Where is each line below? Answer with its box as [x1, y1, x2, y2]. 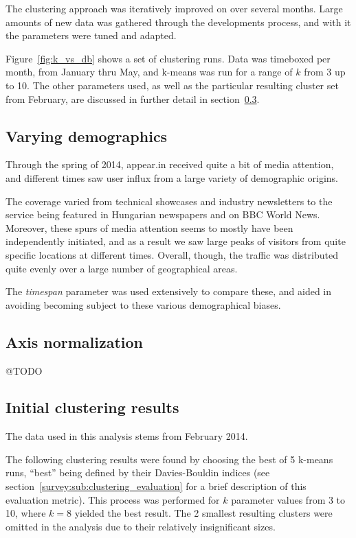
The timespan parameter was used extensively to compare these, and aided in [5, 284, 332, 299]
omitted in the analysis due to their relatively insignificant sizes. [5, 519, 276, 533]
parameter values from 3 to [231, 492, 346, 506]
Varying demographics [5, 125, 168, 146]
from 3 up [304, 65, 346, 79]
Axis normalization [5, 331, 144, 352]
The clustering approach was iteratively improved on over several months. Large [5, 1, 343, 15]
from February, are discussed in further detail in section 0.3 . [5, 91, 260, 106]
